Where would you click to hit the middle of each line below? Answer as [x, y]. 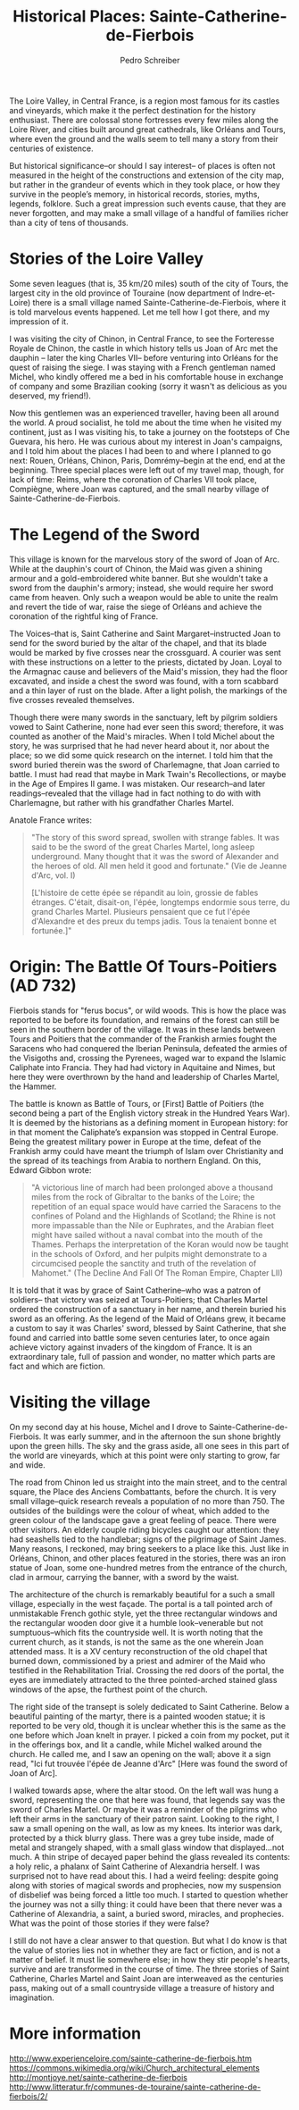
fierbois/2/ [29, 2096]
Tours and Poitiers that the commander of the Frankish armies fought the [143, 1039]
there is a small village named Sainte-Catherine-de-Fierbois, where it [159, 302]
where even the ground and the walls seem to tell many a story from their [144, 138]
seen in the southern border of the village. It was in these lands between [142, 1029]
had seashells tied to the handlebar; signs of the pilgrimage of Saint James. [148, 1539]
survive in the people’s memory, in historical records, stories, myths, [135, 194]
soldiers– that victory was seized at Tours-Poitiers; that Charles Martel [138, 1299]
